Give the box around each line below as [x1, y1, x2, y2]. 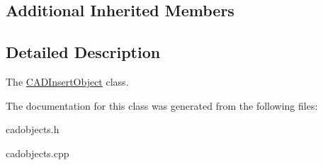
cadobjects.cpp [6, 145, 69, 160]
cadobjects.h [6, 122, 59, 137]
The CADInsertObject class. [6, 74, 129, 89]
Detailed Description [6, 41, 161, 63]
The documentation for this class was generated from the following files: [6, 98, 318, 113]
